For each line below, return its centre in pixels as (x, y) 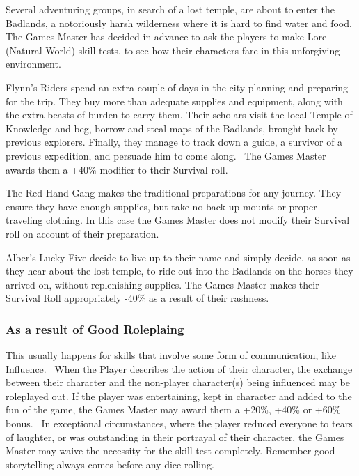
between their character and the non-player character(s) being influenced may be (178, 382)
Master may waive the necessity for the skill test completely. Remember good (170, 451)
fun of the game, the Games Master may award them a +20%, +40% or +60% (173, 409)
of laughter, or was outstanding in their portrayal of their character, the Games (175, 437)
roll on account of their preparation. (82, 233)
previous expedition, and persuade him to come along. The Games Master (166, 155)
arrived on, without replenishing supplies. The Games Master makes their (162, 284)
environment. (33, 64)
